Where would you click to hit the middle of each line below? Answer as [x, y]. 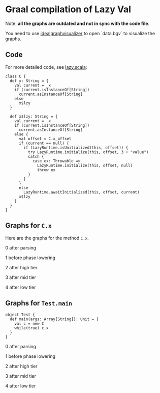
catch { [36, 156]
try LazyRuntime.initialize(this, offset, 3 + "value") [88, 152]
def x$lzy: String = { [34, 116]
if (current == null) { [44, 143]
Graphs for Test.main [39, 303]
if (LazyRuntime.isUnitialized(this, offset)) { [76, 148]
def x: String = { [29, 81]
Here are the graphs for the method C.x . [47, 238]
